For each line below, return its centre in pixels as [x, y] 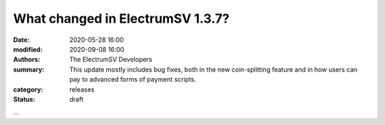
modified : [28, 49]
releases [82, 89]
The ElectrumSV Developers [111, 60]
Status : [24, 99]
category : [28, 89]
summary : [29, 69]
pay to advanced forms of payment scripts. [133, 80]
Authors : [27, 60]
